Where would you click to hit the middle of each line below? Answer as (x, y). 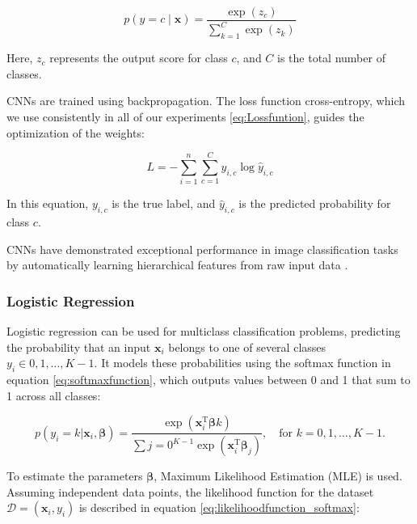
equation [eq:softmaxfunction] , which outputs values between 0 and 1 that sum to (208, 380)
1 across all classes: (54, 395)
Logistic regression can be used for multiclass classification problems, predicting (204, 331)
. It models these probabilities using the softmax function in (242, 363)
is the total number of (331, 58)
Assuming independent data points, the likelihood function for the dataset (190, 491)
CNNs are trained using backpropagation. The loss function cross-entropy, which (206, 101)
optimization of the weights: (76, 132)
